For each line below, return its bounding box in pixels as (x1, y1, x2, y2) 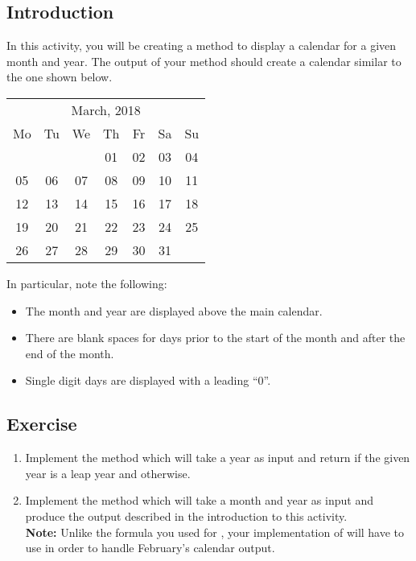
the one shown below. (6, 68, 113, 85)
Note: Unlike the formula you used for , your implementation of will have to (25, 523, 405, 540)
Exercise (6, 411, 77, 436)
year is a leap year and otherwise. (25, 464, 191, 481)
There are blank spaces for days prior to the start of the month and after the (25, 329, 406, 346)
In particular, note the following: (6, 274, 167, 291)
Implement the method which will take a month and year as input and (25, 492, 373, 509)
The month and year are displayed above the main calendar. (25, 302, 323, 319)
